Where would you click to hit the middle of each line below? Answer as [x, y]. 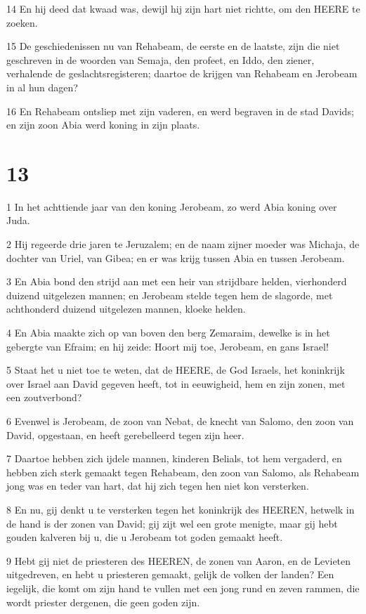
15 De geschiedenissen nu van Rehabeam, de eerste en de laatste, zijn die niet [173, 46]
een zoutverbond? [44, 397]
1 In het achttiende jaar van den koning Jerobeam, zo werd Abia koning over [172, 206]
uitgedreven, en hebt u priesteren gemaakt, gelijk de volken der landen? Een [170, 574]
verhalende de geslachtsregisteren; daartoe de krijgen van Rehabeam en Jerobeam [182, 73]
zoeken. [22, 22]
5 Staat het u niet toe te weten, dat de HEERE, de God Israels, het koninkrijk [176, 370]
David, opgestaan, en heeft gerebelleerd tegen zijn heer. [125, 435]
